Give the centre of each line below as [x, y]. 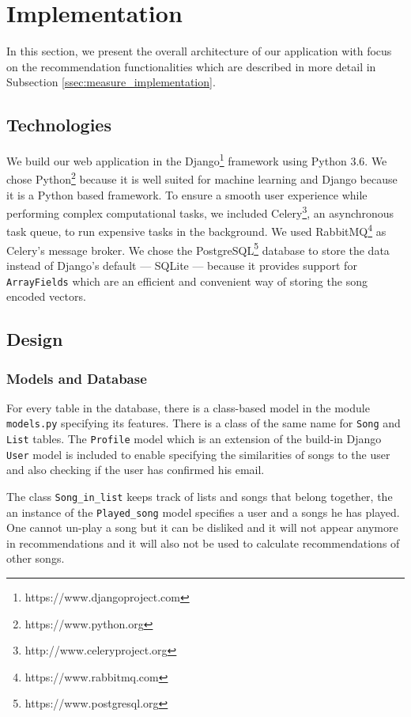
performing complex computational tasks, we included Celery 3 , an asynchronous [200, 212]
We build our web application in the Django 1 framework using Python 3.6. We [197, 159]
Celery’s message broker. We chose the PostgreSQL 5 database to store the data [198, 248]
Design [35, 339]
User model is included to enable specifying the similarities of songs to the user [198, 454]
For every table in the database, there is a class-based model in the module [188, 407]
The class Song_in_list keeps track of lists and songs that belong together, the [200, 496]
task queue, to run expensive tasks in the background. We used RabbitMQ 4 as [196, 230]
